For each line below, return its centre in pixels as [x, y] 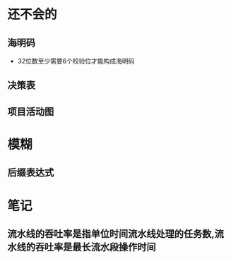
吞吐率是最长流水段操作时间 [95, 247]
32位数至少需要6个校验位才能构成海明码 [76, 61]
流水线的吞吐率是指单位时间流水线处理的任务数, [111, 234]
